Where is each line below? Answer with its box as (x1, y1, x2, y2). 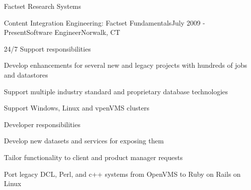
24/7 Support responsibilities (4, 43, 91, 54)
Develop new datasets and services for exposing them (4, 136, 164, 146)
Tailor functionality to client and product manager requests (4, 152, 183, 162)
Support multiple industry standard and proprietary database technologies (4, 86, 228, 96)
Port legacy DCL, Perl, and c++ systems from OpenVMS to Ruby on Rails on (4, 168, 241, 179)
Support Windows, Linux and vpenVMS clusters (4, 103, 150, 113)
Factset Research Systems (4, 1, 82, 11)
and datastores (4, 69, 48, 80)
